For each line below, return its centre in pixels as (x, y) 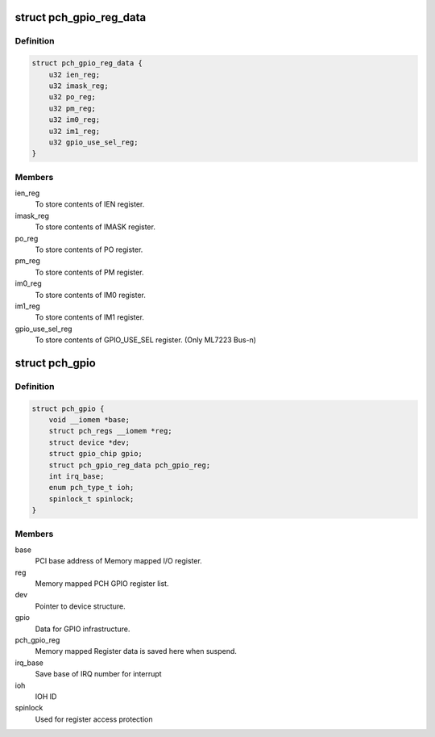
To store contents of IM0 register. (91, 295)
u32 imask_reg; (79, 86)
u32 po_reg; (72, 97)
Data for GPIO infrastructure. (83, 629)
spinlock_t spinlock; (91, 499)
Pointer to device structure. (80, 606)
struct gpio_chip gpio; (95, 454)
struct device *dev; (89, 442)
